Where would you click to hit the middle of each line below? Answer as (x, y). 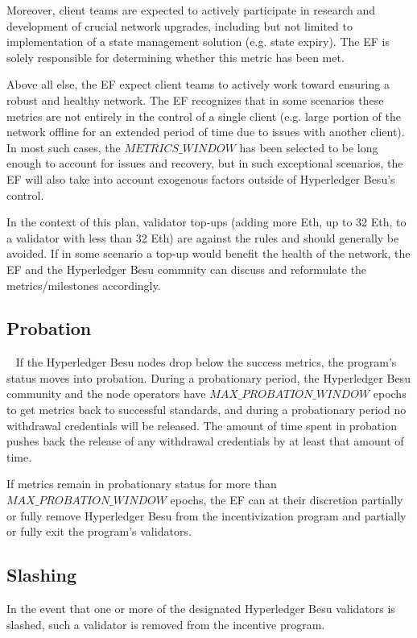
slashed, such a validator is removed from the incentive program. (166, 624)
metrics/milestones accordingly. (84, 285)
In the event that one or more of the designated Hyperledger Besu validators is (201, 609)
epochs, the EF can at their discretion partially (287, 500)
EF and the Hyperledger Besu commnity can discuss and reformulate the (187, 269)
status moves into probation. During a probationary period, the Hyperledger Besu (208, 377)
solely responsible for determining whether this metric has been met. (175, 57)
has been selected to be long (309, 147)
